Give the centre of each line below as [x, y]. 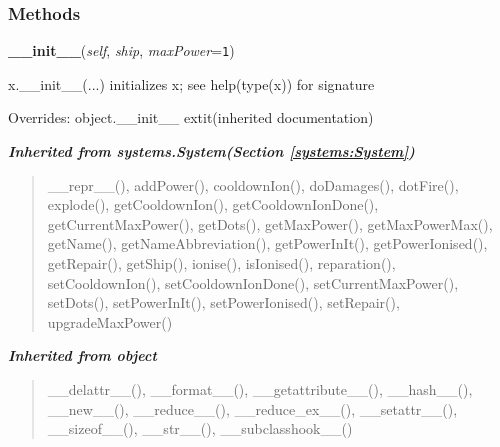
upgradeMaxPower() [110, 321]
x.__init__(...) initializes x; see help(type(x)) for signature [191, 83]
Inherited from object [82, 355]
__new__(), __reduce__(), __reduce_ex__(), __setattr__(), [252, 408]
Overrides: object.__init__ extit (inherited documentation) [191, 117]
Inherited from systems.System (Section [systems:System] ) [211, 151]
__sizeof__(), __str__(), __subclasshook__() [200, 428]
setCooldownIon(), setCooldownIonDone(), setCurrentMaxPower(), [253, 282]
